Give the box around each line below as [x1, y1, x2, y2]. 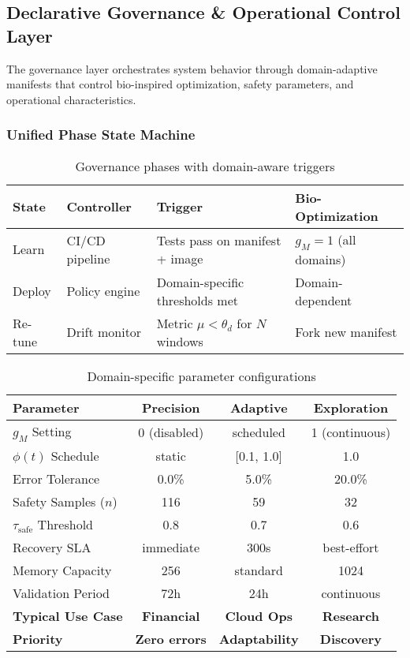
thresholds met [156, 290, 238, 309]
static [155, 446, 186, 465]
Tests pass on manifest [156, 230, 281, 249]
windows [156, 331, 203, 350]
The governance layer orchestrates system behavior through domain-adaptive [6, 60, 378, 77]
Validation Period [13, 583, 110, 602]
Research [322, 606, 380, 625]
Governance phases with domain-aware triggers [75, 156, 335, 175]
